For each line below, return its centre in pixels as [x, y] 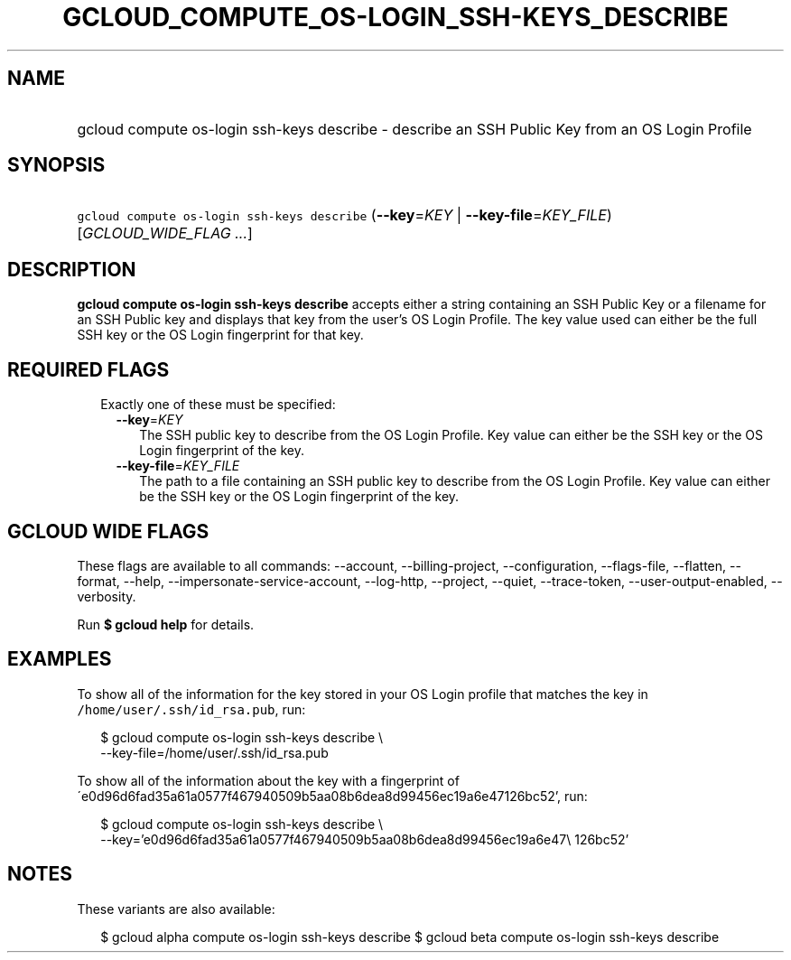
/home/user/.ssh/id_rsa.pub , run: [191, 709]
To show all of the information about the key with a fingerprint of [268, 780]
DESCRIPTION [72, 269]
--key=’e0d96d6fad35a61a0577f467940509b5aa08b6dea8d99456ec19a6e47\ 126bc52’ [365, 839]
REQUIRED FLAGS [88, 369]
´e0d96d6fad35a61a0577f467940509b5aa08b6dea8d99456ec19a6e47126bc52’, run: [332, 796]
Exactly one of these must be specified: [218, 405]
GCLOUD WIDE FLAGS [108, 531]
